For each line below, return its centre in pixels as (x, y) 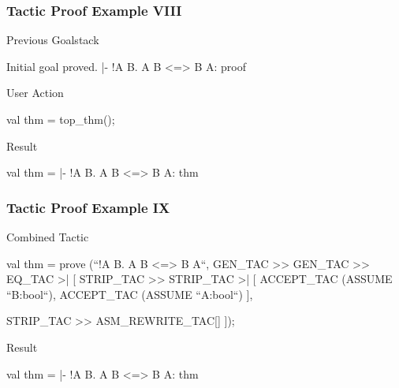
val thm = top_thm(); (61, 119)
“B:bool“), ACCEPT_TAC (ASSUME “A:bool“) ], (130, 294)
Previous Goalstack (53, 40)
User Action (35, 93)
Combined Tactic (48, 237)
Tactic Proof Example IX (88, 207)
